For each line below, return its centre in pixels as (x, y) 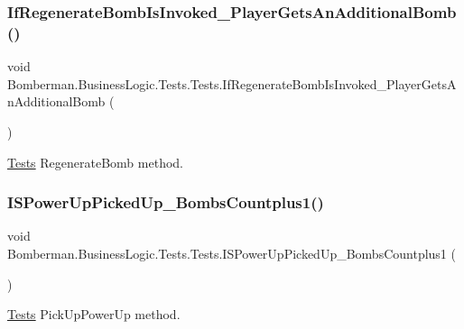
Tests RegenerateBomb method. (95, 162)
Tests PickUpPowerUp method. (94, 314)
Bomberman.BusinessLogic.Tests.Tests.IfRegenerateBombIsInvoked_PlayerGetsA (232, 83)
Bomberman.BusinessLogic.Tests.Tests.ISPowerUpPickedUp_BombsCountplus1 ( (232, 253)
